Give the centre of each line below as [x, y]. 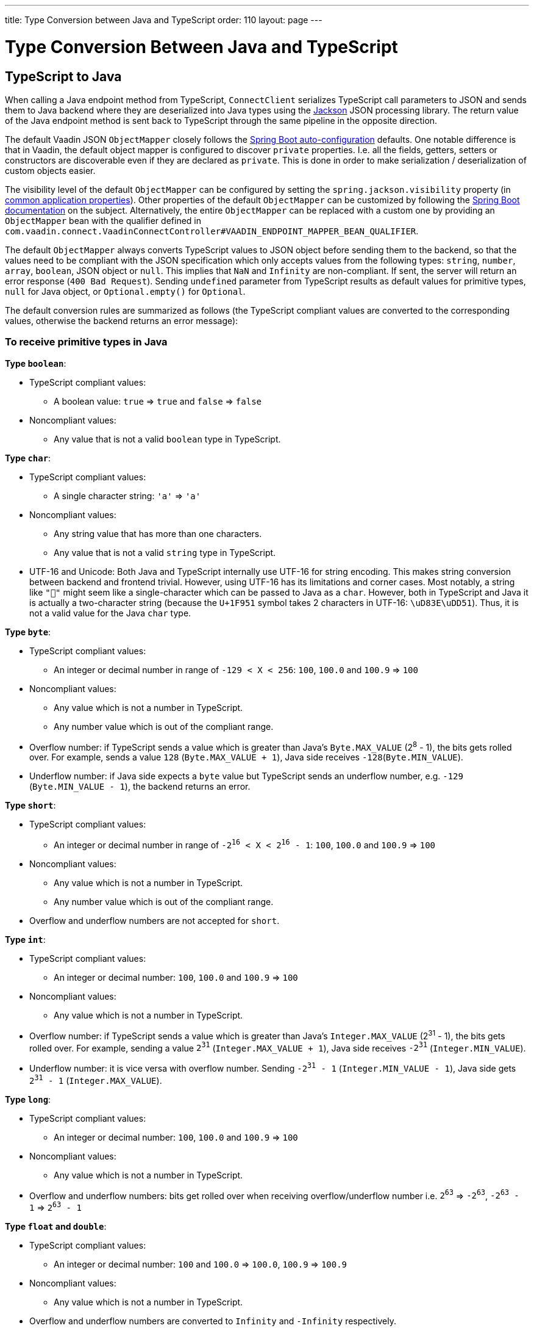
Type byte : [28, 632]
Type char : [28, 458]
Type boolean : [36, 363]
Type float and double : [56, 1226]
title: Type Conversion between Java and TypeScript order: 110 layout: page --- [164, 20]
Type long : [28, 1099]
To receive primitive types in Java [86, 342]
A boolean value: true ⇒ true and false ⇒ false [158, 401]
